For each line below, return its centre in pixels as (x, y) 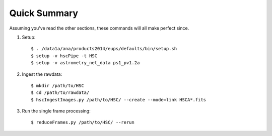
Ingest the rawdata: (42, 74)
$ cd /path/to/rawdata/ (60, 93)
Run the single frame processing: (56, 111)
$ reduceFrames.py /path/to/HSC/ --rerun (83, 122)
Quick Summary (44, 13)
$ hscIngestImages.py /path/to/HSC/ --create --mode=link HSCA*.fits (119, 100)
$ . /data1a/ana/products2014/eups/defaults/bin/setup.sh (104, 49)
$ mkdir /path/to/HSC (57, 86)
